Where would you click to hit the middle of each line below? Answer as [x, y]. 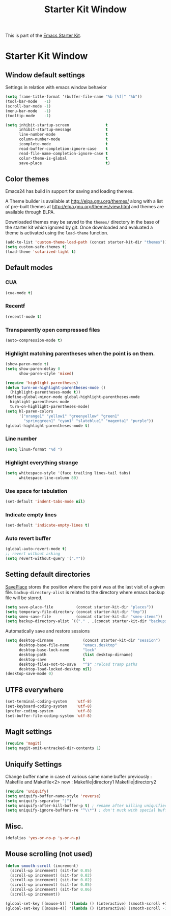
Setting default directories [48, 574]
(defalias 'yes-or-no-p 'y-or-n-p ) [43, 838]
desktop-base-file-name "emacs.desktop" [68, 645]
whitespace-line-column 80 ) [49, 478]
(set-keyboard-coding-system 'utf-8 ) [49, 706]
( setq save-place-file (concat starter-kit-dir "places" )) [79, 607]
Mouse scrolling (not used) [49, 854]
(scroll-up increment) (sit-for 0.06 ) [51, 890]
